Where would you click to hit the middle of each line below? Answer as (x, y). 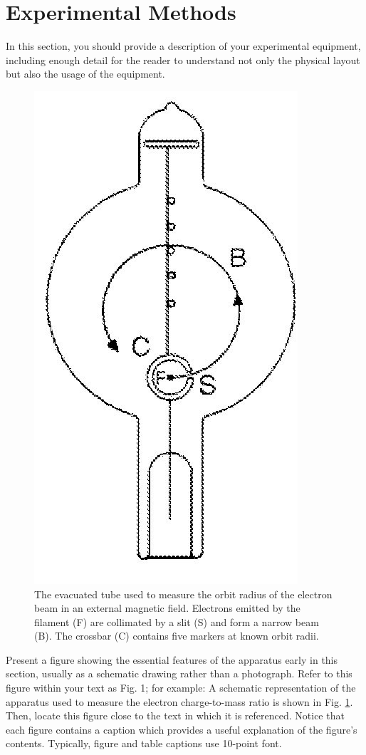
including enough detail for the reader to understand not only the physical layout (183, 59)
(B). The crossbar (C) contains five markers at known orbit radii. (177, 636)
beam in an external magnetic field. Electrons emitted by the (167, 608)
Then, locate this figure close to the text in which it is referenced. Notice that (175, 715)
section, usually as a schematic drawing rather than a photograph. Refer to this (179, 673)
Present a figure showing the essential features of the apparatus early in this (172, 659)
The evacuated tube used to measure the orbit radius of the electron (183, 594)
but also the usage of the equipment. (85, 74)
